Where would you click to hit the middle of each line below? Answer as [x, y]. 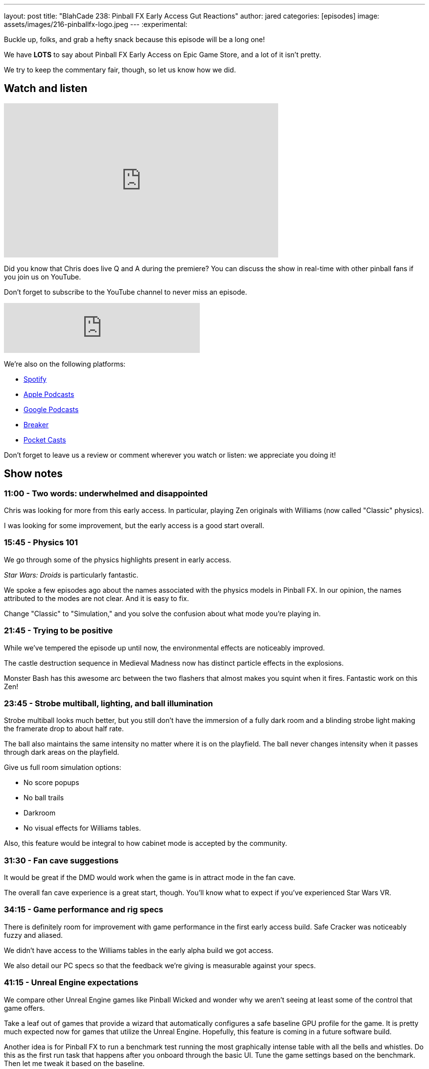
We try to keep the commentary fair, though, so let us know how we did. [120, 70]
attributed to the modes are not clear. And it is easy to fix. [96, 598]
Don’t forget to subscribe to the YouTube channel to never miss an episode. [126, 292]
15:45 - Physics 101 [41, 543]
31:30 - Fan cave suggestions [61, 860]
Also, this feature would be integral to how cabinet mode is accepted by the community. [146, 843]
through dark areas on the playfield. [62, 752]
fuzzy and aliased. [34, 935]
